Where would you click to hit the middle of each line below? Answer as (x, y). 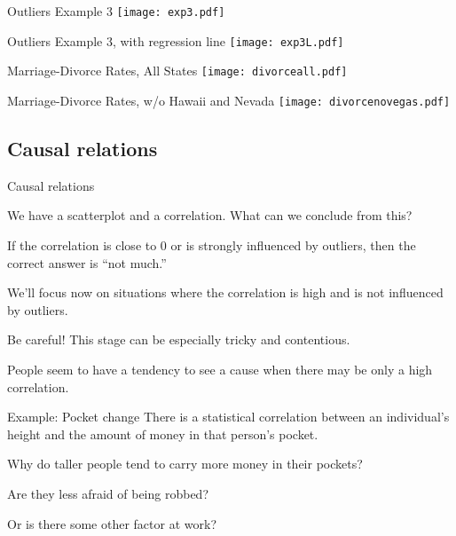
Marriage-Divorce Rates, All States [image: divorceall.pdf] (177, 71)
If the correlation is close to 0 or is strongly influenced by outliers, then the (212, 245)
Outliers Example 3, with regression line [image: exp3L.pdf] (176, 40)
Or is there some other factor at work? (112, 523)
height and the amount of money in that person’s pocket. (163, 434)
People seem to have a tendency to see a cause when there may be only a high (220, 369)
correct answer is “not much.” (87, 262)
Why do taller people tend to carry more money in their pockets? (185, 464)
